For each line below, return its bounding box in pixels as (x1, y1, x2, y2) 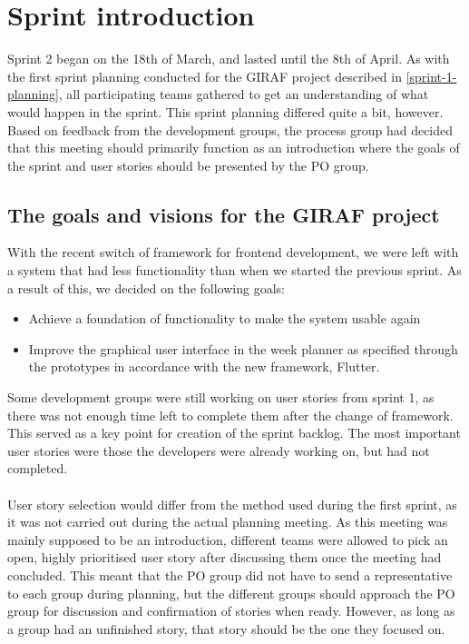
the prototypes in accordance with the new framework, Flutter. (28, 357, 380, 376)
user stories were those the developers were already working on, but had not (7, 441, 430, 460)
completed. (7, 459, 68, 478)
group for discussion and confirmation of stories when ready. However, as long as (7, 601, 455, 620)
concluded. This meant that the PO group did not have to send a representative (7, 565, 453, 584)
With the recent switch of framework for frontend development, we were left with (7, 243, 459, 262)
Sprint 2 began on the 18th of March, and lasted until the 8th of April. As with (7, 49, 450, 68)
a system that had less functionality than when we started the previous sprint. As (7, 261, 462, 280)
